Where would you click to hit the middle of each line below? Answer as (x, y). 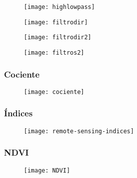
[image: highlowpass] (60, 7)
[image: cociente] (54, 92)
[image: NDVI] (47, 170)
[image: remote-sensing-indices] (79, 131)
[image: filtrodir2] (58, 38)
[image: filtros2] (54, 52)
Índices (18, 113)
